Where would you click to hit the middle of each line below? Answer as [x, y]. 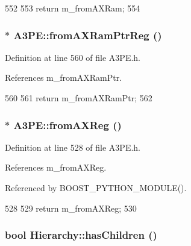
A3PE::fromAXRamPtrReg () [88, 35]
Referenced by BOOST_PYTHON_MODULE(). [96, 188]
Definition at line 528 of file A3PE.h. [73, 147]
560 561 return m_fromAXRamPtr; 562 [79, 98]
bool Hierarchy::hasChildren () [81, 235]
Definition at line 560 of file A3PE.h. [73, 57]
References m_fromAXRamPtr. [64, 77]
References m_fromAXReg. [56, 167]
